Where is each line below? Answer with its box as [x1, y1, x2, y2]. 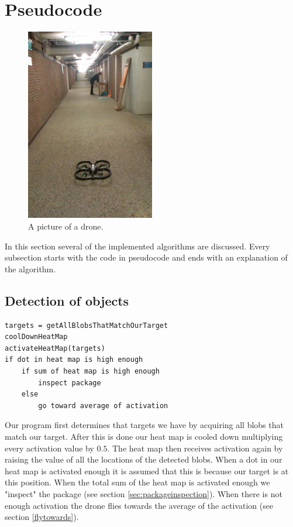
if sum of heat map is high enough [21, 367, 160, 375]
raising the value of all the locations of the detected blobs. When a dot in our [5, 453, 282, 466]
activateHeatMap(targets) [5, 344, 105, 353]
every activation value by [5, 442, 94, 454]
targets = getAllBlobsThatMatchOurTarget [5, 321, 168, 330]
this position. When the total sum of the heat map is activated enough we [5, 476, 270, 488]
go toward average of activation [38, 401, 168, 410]
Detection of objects [5, 291, 129, 309]
